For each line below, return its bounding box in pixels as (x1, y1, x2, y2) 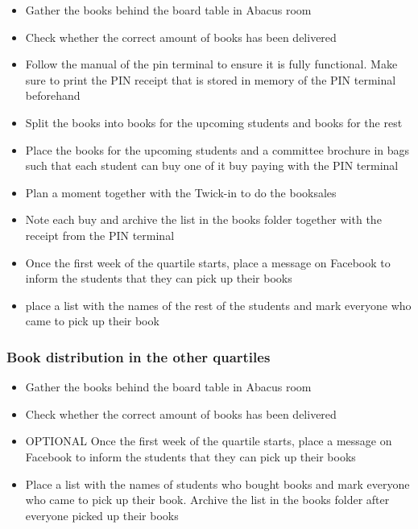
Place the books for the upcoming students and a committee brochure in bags (25, 141, 410, 158)
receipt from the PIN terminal (25, 226, 175, 243)
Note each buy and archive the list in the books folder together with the (25, 211, 382, 228)
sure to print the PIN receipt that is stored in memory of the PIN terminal (25, 71, 396, 88)
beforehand (25, 87, 81, 104)
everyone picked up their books (25, 506, 179, 523)
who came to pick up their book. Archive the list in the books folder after (25, 491, 390, 508)
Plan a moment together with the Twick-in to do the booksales (25, 184, 337, 200)
